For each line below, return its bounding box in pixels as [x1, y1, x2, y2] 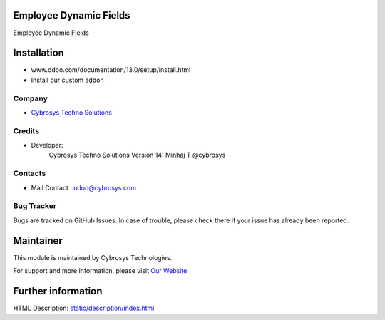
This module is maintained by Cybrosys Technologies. [13, 253, 173, 262]
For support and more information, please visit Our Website [13, 267, 188, 275]
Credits [13, 125, 39, 135]
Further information [13, 285, 103, 297]
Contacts [13, 168, 46, 178]
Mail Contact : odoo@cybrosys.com [31, 183, 137, 192]
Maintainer [13, 234, 63, 247]
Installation [13, 47, 64, 59]
